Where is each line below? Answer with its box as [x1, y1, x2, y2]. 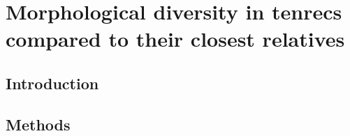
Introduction [6, 72, 99, 93]
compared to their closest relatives [6, 24, 345, 53]
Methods [6, 113, 71, 135]
